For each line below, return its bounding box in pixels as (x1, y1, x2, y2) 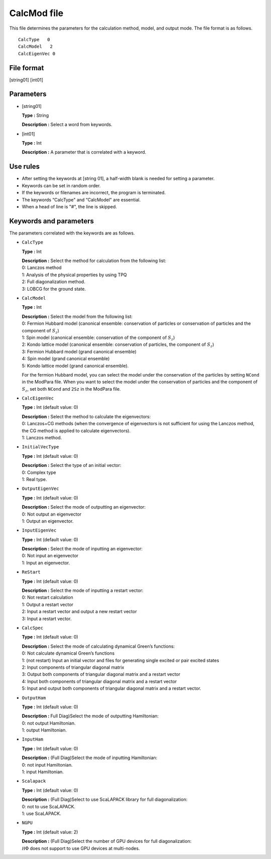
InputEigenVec (22, 528, 57, 533)
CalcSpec (22, 625, 44, 631)
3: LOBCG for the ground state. (22, 286, 86, 292)
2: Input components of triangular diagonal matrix (22, 664, 124, 670)
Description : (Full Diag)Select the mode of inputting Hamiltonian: (22, 755, 158, 761)
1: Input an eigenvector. (22, 560, 70, 566)
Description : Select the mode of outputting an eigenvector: (22, 504, 146, 510)
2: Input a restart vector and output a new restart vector (22, 608, 138, 615)
